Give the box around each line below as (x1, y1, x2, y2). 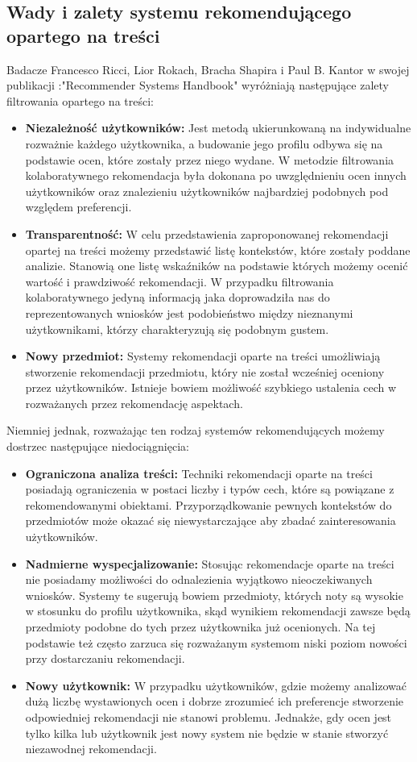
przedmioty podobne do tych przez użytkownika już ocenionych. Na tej (25, 618, 376, 635)
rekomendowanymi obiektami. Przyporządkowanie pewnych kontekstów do (25, 496, 392, 513)
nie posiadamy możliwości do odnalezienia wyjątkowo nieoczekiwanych (25, 571, 373, 588)
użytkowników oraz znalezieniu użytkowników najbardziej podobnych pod (25, 182, 389, 199)
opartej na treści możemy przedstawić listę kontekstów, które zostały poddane (25, 241, 411, 258)
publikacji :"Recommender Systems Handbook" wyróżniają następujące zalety (6, 77, 389, 94)
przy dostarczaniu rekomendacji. (25, 650, 185, 667)
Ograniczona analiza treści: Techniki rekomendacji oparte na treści (25, 464, 373, 481)
